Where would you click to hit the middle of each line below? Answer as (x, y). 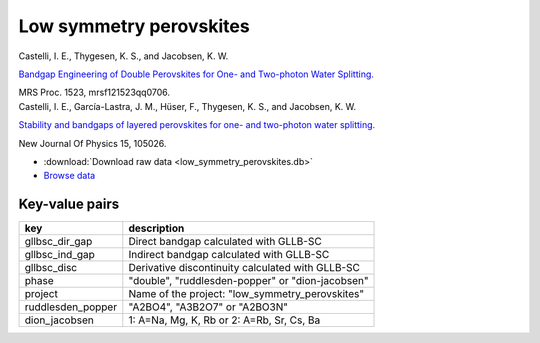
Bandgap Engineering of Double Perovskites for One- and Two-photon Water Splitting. (196, 74)
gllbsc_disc (51, 268)
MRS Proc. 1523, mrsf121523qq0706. (94, 92)
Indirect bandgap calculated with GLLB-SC (229, 255)
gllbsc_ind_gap (59, 255)
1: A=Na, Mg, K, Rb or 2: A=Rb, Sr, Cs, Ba (224, 320)
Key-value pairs (69, 204)
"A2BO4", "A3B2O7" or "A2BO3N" (208, 307)
